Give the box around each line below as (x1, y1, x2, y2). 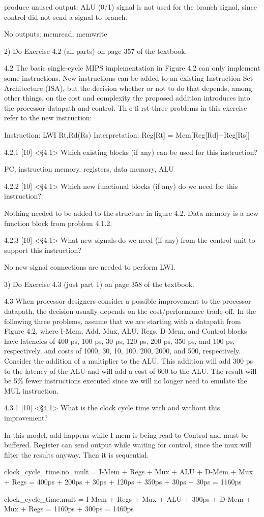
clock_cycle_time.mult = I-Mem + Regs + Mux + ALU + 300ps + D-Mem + (4, 493, 251, 504)
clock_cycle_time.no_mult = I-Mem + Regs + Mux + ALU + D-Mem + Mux (4, 466, 253, 477)
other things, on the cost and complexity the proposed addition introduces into (4, 92, 250, 103)
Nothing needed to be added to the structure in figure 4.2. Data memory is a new (4, 207, 258, 218)
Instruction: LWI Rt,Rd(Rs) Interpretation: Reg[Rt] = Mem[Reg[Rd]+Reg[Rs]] (4, 129, 250, 140)
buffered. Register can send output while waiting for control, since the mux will (4, 439, 251, 450)
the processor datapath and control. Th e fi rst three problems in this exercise (4, 102, 247, 113)
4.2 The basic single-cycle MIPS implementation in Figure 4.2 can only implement (4, 62, 260, 73)
